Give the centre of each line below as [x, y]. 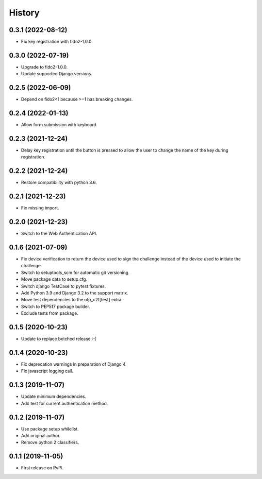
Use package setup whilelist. [50, 429]
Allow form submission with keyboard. [59, 125]
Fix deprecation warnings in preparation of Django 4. [74, 364]
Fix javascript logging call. [47, 371]
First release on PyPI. [42, 468]
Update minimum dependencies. [54, 396]
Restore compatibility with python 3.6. [59, 183]
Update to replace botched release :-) [59, 339]
